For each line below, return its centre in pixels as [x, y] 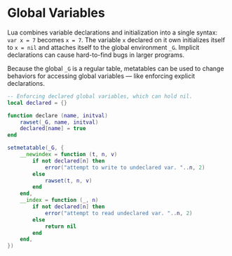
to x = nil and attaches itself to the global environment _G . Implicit [103, 47]
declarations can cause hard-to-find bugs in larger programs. [96, 55]
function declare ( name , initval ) [58, 115]
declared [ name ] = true [53, 129]
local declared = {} [37, 103]
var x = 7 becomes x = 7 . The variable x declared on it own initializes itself [116, 39]
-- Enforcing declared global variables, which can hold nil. [100, 96]
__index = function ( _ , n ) [59, 200]
